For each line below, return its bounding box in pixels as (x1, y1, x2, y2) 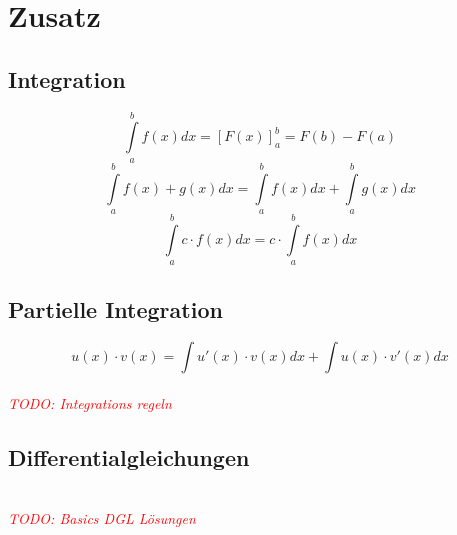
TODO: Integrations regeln (8, 392, 172, 413)
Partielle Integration (8, 293, 223, 324)
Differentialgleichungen (8, 441, 250, 472)
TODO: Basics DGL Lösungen (8, 508, 196, 529)
